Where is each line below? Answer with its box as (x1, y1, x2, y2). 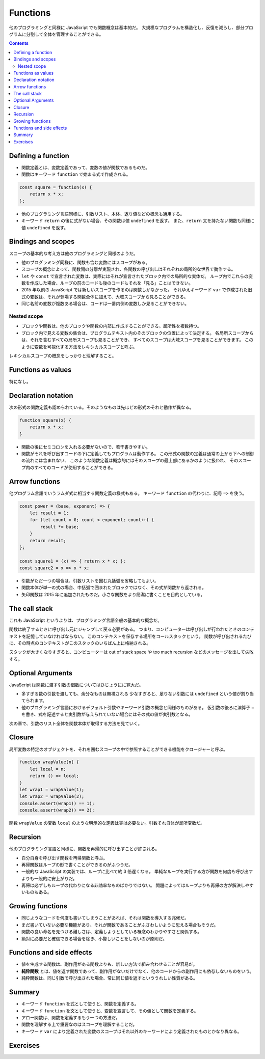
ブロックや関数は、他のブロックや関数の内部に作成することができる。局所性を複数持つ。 (21, 323, 202, 329)
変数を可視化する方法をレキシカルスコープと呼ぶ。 (34, 344, 137, 350)
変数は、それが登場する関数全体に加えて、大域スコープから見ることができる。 (29, 294, 188, 300)
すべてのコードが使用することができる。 (34, 464, 116, 470)
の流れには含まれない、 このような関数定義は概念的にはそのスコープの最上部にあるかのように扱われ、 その (21, 457, 238, 464)
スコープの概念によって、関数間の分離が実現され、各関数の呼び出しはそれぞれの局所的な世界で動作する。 (21, 266, 236, 272)
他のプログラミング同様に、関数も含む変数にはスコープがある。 (21, 259, 150, 265)
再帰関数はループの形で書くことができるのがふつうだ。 (21, 862, 133, 867)
